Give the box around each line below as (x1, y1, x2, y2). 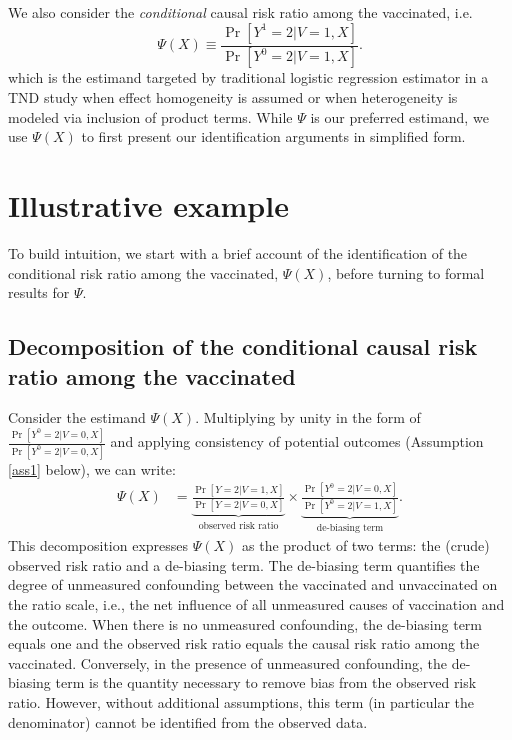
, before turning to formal (327, 262, 485, 283)
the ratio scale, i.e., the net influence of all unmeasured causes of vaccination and (8, 594, 505, 615)
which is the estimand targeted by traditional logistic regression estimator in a (8, 67, 489, 88)
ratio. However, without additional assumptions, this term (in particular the (8, 692, 475, 712)
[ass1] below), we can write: (8, 458, 176, 479)
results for (8, 282, 70, 303)
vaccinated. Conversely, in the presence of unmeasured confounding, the (8, 652, 448, 673)
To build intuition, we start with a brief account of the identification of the (8, 242, 468, 263)
